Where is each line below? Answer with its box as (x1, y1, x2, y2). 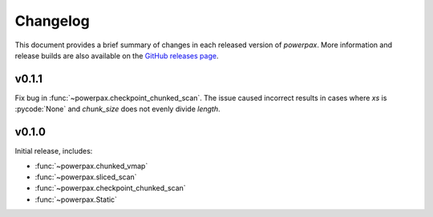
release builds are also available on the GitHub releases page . (14, 50, 219, 60)
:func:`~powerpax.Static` (34, 195, 118, 204)
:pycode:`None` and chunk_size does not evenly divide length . (14, 104, 221, 114)
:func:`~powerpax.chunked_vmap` (34, 161, 148, 171)
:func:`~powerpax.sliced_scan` (34, 172, 137, 182)
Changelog (14, 12, 90, 30)
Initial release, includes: (14, 147, 93, 156)
